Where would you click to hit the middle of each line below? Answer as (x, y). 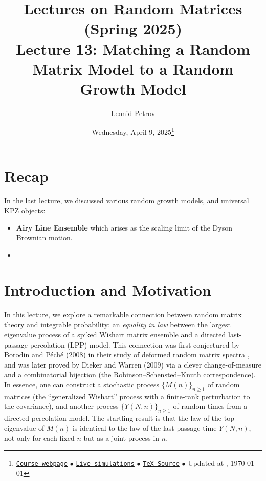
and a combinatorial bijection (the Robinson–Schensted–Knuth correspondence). (130, 374)
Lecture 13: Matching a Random (133, 48)
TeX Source (161, 463)
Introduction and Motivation (108, 290)
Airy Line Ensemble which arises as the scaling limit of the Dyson (124, 227)
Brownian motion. (44, 237)
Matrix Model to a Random (133, 68)
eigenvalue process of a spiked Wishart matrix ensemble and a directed (115, 334)
